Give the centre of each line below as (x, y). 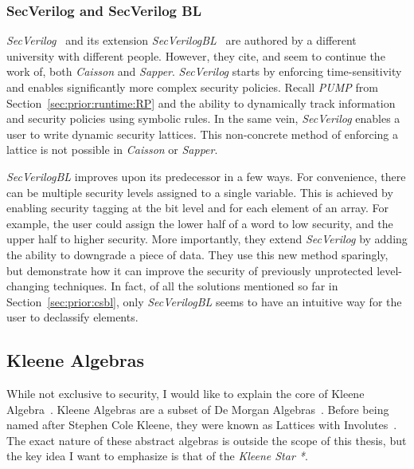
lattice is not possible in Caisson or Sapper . (112, 150)
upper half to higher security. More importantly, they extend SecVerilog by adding (207, 239)
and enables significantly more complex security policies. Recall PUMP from (192, 87)
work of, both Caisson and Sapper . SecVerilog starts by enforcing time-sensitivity (204, 71)
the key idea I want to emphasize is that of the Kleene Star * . (157, 456)
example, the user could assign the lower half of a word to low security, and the (200, 223)
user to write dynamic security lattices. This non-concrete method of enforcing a (203, 134)
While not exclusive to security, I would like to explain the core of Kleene (186, 394)
